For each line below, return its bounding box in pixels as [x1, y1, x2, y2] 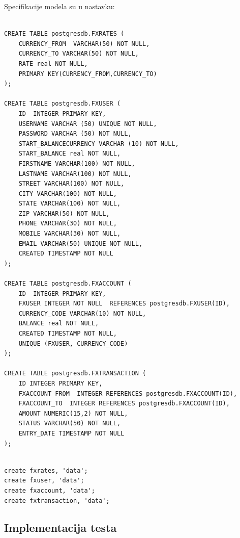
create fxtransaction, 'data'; [4, 497, 110, 504]
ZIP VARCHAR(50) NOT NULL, [18, 210, 110, 217]
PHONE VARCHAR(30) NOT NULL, [18, 220, 117, 227]
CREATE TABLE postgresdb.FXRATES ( [4, 30, 125, 38]
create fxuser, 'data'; [4, 477, 84, 484]
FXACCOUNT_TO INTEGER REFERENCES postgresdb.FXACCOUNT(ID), [18, 400, 230, 407]
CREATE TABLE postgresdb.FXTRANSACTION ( [4, 370, 146, 377]
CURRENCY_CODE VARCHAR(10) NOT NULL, [18, 310, 146, 317]
